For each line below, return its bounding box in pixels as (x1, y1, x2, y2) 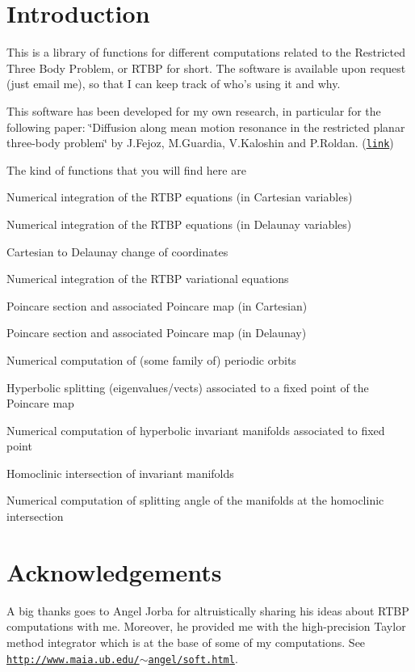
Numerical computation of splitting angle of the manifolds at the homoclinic (6, 492, 384, 509)
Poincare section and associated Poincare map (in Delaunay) (6, 324, 307, 341)
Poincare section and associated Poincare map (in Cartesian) (6, 297, 308, 314)
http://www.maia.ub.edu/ (6, 653, 140, 666)
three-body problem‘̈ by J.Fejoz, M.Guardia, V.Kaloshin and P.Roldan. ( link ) (6, 134, 394, 151)
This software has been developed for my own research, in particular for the (6, 102, 381, 119)
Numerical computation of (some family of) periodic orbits (6, 351, 296, 368)
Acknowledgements (6, 555, 222, 588)
